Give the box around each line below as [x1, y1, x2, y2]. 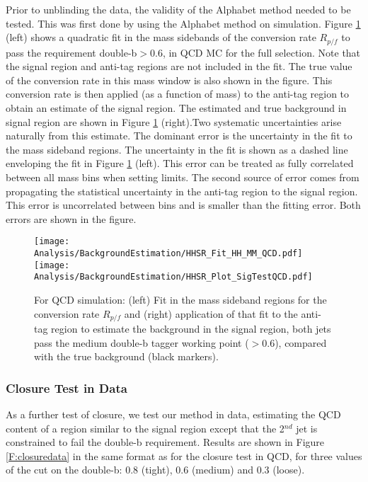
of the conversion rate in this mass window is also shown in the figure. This [6, 72, 333, 87]
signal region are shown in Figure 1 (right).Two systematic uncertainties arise [6, 114, 342, 129]
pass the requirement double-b [6, 45, 137, 59]
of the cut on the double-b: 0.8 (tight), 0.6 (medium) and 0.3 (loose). [6, 462, 305, 477]
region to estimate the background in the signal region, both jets [51, 321, 331, 336]
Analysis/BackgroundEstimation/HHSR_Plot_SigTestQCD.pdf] [34, 272, 313, 282]
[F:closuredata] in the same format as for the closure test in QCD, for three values [6, 448, 362, 463]
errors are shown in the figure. [6, 211, 137, 226]
